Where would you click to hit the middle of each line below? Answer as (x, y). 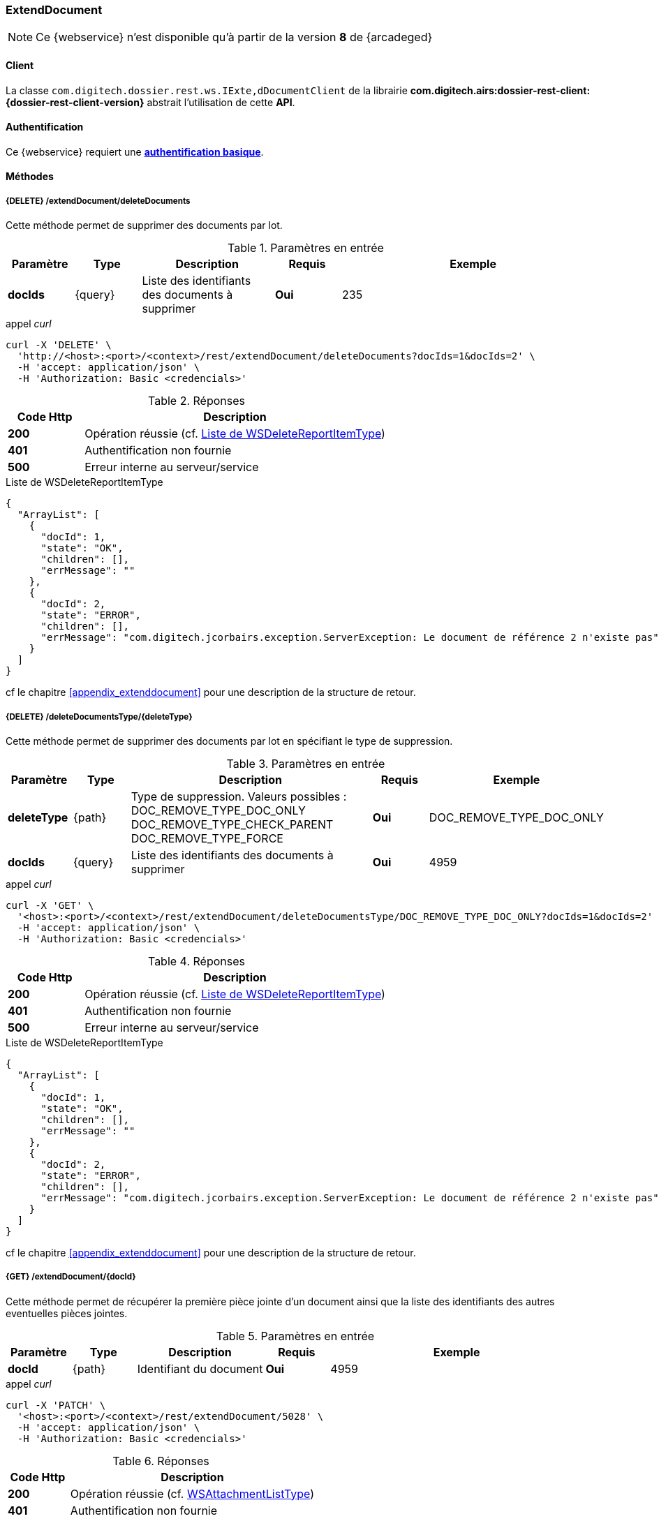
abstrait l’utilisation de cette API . (221, 102)
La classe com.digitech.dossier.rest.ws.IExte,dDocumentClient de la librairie (207, 90)
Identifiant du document (200, 1368)
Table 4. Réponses (196, 961)
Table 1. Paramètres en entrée (306, 248)
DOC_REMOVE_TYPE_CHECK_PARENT (232, 824)
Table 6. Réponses (161, 1461)
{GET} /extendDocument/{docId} (71, 1277)
